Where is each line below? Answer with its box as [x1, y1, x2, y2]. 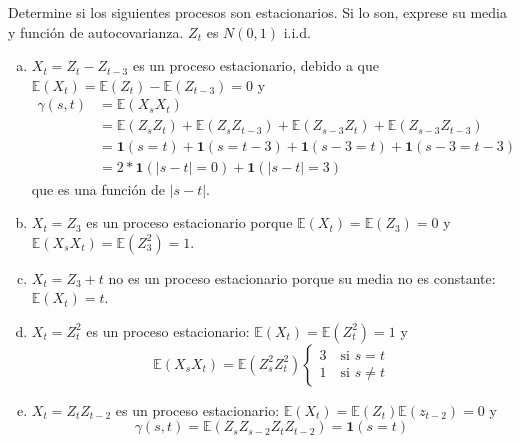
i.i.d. [283, 21, 311, 42]
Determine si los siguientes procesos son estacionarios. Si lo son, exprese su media [8, 2, 507, 22]
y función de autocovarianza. [8, 21, 184, 42]
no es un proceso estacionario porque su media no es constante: [108, 267, 496, 288]
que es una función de [31, 178, 165, 199]
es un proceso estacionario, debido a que [132, 55, 379, 76]
